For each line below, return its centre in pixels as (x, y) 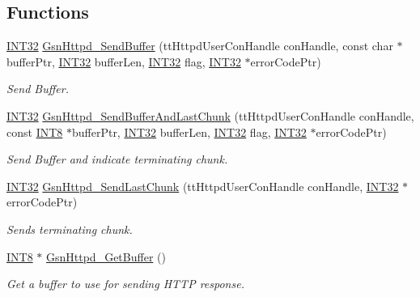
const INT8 (35, 132)
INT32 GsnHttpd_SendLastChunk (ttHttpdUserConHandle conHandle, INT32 (203, 186)
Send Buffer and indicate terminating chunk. (117, 159)
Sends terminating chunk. (70, 229)
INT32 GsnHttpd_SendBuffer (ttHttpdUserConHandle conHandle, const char (200, 46)
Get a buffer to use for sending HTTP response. (125, 284)
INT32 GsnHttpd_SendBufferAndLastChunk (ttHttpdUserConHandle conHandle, (210, 115)
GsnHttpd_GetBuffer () (106, 256)
